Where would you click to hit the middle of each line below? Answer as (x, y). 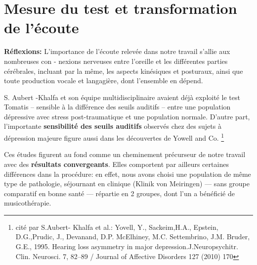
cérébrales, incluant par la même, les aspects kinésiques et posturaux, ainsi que (124, 71)
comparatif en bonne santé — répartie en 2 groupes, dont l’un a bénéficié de (119, 193)
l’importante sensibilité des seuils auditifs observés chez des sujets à (113, 126)
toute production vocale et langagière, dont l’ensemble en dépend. (104, 80)
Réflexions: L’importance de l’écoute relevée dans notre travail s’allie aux (117, 51)
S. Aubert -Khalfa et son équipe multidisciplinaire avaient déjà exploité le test (122, 97)
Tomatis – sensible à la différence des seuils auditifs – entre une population (117, 107)
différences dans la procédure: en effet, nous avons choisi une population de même (128, 174)
